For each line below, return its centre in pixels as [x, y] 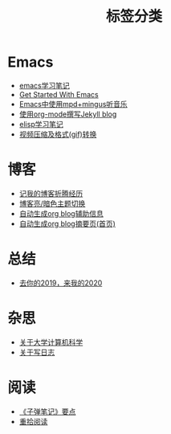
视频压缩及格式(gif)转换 [58, 134]
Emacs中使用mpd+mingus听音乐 [73, 104]
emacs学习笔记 [44, 85]
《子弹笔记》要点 [47, 411]
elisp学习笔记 [41, 124]
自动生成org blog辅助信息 [61, 213]
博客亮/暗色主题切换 [52, 203]
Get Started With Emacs [59, 94]
